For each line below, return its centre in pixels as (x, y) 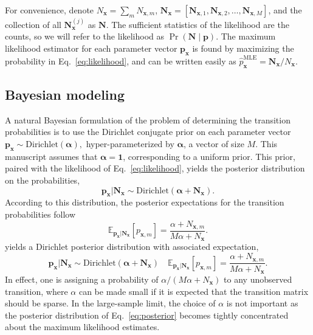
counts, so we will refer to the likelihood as (85, 36)
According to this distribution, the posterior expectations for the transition (145, 202)
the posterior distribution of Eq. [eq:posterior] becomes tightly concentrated (147, 315)
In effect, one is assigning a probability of (82, 279)
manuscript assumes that (51, 156)
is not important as (262, 303)
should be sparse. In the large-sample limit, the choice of (110, 303)
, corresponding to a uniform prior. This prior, (209, 156)
